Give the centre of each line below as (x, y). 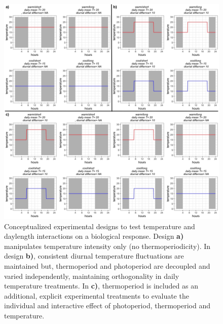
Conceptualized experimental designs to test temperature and (100, 226)
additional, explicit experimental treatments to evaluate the (97, 295)
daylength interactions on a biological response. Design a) (94, 236)
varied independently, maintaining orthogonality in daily (92, 276)
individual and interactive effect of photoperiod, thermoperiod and (107, 305)
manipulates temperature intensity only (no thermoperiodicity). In (107, 246)
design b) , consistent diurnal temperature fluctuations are (94, 256)
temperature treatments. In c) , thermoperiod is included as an (101, 286)
